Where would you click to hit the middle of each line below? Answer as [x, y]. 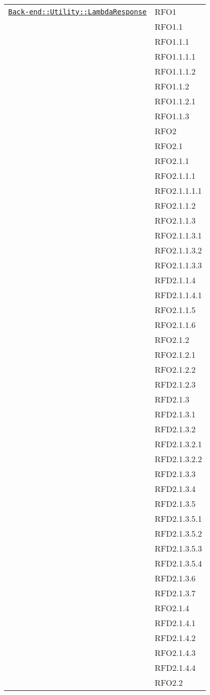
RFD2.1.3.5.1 [178, 518]
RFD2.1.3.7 [175, 593]
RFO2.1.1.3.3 [178, 265]
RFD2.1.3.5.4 [178, 563]
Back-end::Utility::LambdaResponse [78, 12]
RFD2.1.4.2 [175, 638]
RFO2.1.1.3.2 [178, 250]
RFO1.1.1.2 [175, 71]
